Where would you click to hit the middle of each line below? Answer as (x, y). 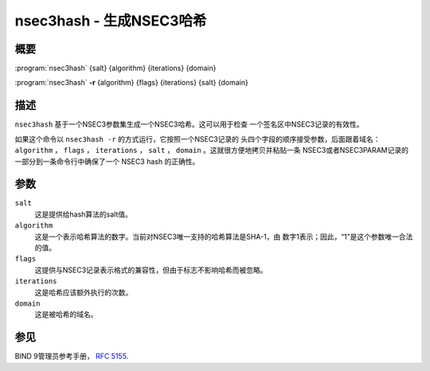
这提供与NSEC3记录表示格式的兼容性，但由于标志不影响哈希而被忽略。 (151, 270)
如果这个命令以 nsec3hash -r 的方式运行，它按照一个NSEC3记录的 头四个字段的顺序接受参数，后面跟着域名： (197, 139)
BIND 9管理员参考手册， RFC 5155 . (72, 356)
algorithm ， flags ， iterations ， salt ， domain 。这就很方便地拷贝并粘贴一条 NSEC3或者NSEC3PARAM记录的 (212, 150)
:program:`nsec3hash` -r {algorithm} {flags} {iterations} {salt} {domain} (131, 83)
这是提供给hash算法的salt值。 (84, 214)
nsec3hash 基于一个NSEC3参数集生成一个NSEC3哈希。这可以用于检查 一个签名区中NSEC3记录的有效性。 (189, 124)
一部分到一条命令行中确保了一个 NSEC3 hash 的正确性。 (107, 161)
